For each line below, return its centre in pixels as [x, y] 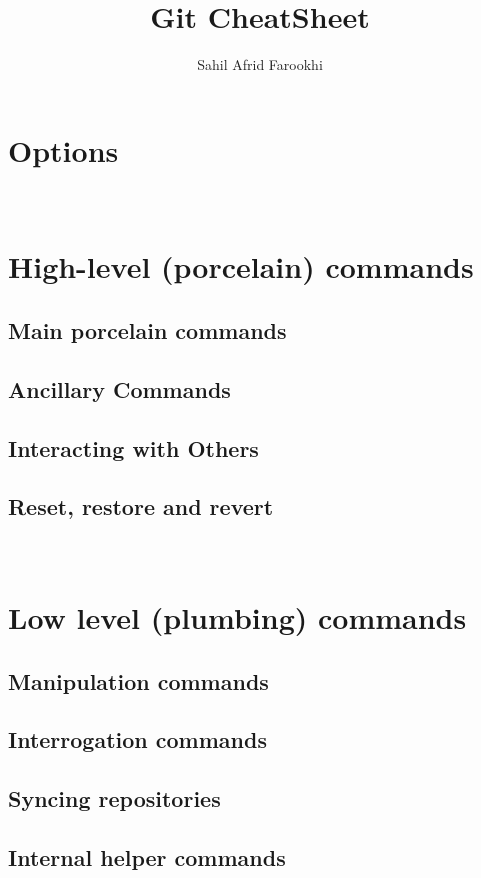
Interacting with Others [133, 447]
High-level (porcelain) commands [241, 266]
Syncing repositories [114, 798]
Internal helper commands [147, 856]
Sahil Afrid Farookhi [260, 64]
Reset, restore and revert [141, 506]
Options [63, 149]
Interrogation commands [137, 739]
